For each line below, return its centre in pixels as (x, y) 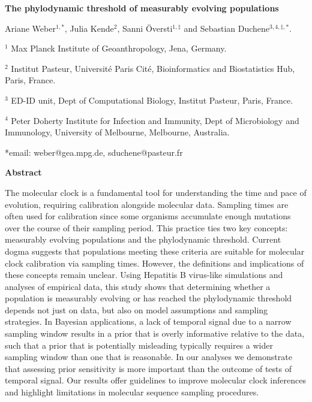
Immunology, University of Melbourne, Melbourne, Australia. (117, 132)
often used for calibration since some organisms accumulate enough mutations (148, 216)
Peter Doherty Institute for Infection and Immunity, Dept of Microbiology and (155, 120)
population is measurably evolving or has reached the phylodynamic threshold (148, 298)
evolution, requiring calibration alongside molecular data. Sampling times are (147, 204)
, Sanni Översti (145, 28)
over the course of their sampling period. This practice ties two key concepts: (146, 227)
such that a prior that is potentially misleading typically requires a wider (139, 345)
